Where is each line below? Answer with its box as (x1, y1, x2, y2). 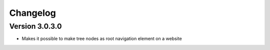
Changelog (9, 7, 56, 18)
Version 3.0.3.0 (9, 22, 62, 31)
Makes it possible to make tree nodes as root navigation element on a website (21, 36, 182, 42)
